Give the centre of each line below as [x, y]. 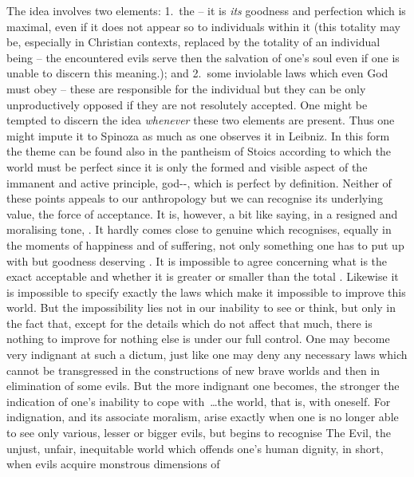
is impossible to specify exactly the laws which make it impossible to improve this [206, 292]
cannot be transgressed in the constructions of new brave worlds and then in [193, 370]
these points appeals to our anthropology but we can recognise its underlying [195, 198]
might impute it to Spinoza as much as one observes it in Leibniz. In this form [198, 135]
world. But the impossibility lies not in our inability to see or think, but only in [201, 307]
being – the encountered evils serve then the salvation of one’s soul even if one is [203, 57]
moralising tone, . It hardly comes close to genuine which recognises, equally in [199, 229]
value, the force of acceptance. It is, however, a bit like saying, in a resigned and [202, 213]
